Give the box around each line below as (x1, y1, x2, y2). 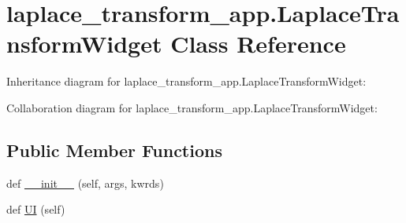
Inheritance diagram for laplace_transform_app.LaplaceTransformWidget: (6, 73, 367, 90)
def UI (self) (6, 201, 65, 218)
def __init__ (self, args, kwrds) (6, 174, 164, 191)
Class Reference (170, 27, 346, 60)
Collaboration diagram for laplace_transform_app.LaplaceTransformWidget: (6, 99, 378, 115)
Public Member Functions (6, 137, 222, 162)
